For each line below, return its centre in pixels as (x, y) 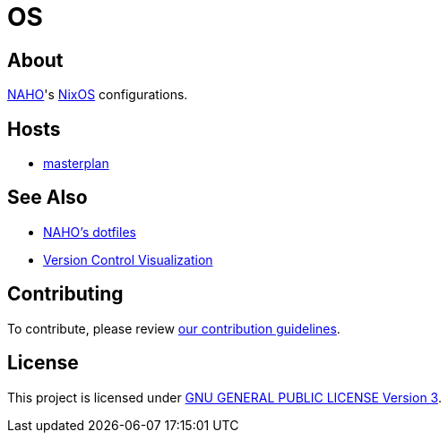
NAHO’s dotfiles (90, 232)
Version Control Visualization (128, 259)
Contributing (65, 294)
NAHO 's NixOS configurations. (98, 95)
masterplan (76, 164)
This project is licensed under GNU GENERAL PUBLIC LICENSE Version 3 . (224, 397)
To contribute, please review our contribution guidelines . (174, 328)
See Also (47, 198)
